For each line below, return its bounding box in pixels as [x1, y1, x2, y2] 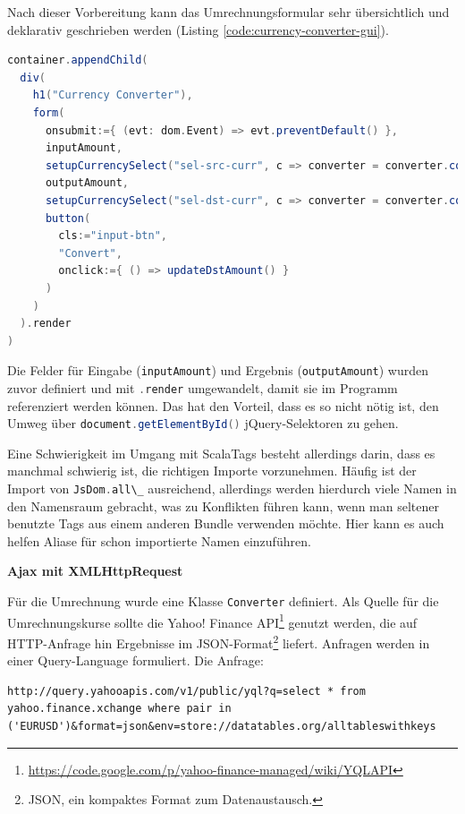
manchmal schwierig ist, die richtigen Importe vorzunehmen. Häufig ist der [7, 461, 417, 480]
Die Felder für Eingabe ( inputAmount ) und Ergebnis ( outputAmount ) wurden [7, 361, 429, 380]
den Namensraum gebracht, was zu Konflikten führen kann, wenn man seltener [7, 496, 439, 515]
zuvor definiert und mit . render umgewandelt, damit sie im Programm [7, 378, 398, 397]
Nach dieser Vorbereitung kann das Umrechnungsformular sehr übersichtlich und [7, 3, 450, 21]
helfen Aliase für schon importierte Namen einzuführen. [7, 531, 311, 550]
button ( [45, 211, 91, 225]
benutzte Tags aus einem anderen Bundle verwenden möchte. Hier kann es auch [7, 514, 444, 533]
